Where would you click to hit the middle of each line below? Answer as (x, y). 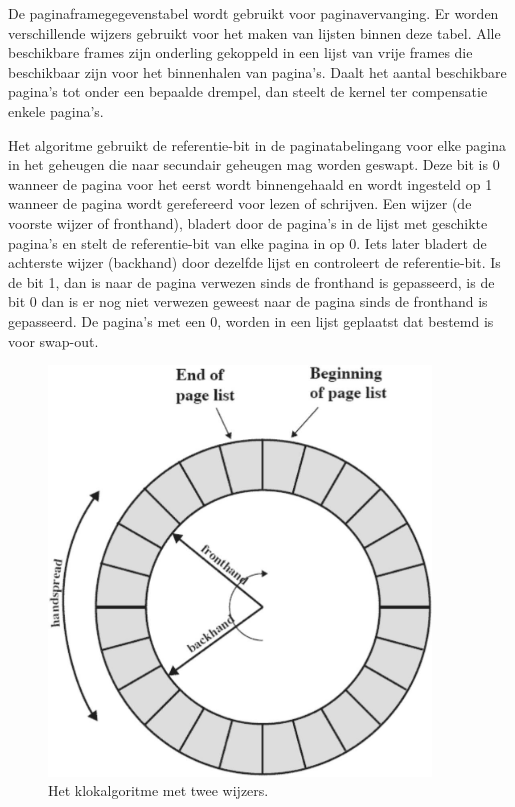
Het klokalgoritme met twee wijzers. (158, 790)
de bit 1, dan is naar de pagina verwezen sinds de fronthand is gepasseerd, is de (251, 281)
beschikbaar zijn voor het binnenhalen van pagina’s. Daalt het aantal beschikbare (257, 71)
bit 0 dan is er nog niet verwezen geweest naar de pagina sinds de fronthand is (248, 301)
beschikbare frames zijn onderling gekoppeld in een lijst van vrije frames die (240, 52)
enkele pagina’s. (56, 110)
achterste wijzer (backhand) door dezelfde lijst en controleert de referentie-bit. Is (254, 262)
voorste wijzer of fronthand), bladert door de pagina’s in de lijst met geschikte (248, 222)
